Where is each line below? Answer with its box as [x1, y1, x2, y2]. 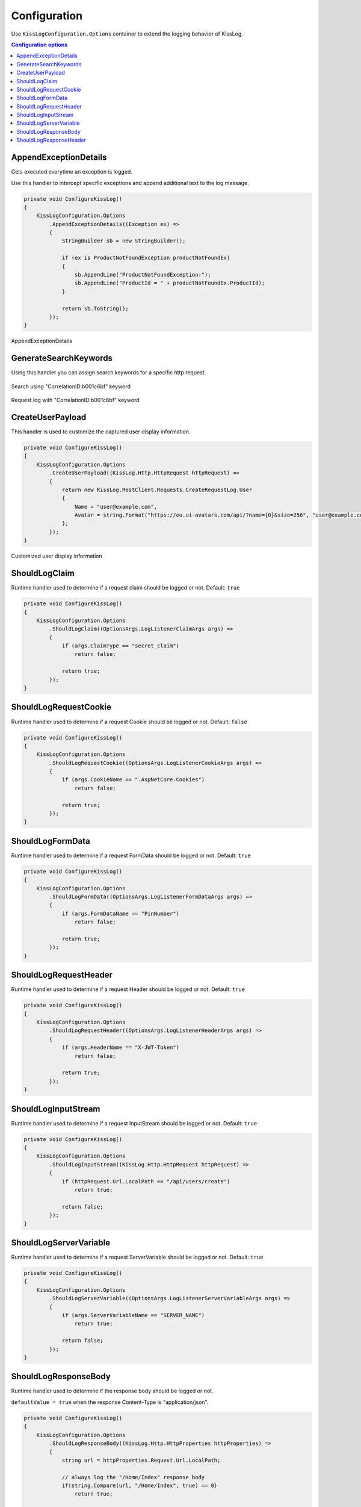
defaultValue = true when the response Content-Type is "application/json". [11, 1398, 209, 1406]
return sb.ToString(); [61, 305, 129, 312]
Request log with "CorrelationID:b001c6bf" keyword [11, 397, 140, 404]
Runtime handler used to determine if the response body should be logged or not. [11, 1387, 214, 1395]
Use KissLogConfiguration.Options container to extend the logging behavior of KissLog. [11, 30, 243, 37]
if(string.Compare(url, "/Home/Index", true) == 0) [61, 1482, 218, 1489]
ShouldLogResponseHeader [16, 136, 87, 144]
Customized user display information [11, 552, 102, 560]
